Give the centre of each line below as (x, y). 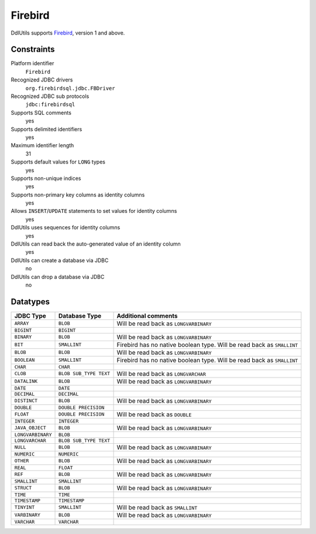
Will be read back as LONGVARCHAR (161, 373)
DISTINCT (26, 401)
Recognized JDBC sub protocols (50, 96)
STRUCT (23, 488)
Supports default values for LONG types (58, 162)
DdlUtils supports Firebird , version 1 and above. (68, 33)
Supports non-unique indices (46, 178)
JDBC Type (30, 315)
